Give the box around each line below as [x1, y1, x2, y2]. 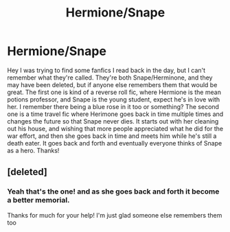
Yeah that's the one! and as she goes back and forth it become [7, 187, 220, 196]
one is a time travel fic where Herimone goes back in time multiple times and [7, 110, 224, 118]
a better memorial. [7, 196, 70, 205]
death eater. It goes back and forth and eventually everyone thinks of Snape [7, 139, 222, 147]
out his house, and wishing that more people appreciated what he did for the [7, 124, 224, 132]
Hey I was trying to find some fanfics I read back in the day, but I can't [7, 66, 206, 74]
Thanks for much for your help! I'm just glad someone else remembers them [7, 211, 222, 219]
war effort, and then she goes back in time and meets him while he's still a [7, 132, 217, 140]
